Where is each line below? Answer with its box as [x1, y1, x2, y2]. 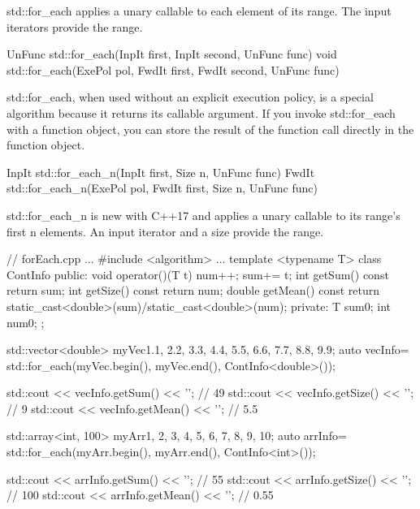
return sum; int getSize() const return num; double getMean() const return [6, 282, 380, 299]
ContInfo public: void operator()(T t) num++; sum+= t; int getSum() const [6, 265, 389, 283]
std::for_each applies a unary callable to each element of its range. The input [6, 2, 392, 19]
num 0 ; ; [6, 313, 45, 330]
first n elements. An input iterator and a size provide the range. [6, 222, 324, 239]
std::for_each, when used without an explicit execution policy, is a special [6, 88, 374, 106]
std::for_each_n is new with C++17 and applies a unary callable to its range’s [6, 206, 401, 223]
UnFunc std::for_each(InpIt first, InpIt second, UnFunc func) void [6, 45, 337, 63]
